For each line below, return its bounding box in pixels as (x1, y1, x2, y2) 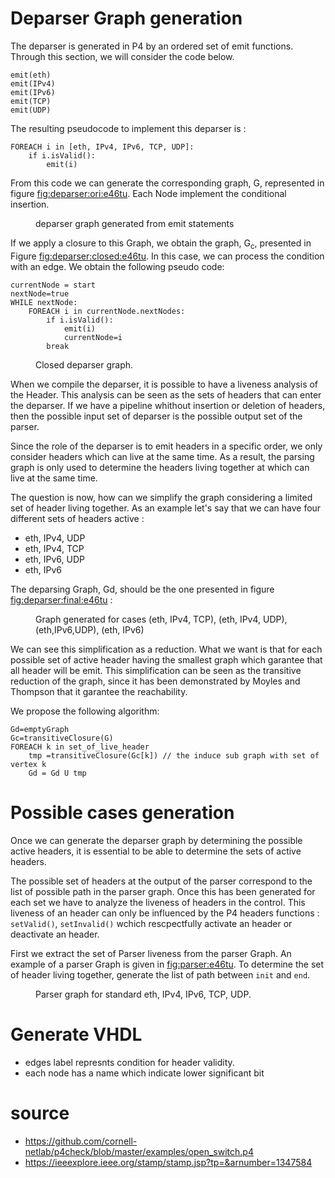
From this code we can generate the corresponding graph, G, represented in (10, 177, 325, 189)
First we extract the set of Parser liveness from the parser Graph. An (10, 947, 292, 959)
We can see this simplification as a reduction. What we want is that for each (10, 643, 323, 655)
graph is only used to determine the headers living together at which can (10, 461, 310, 473)
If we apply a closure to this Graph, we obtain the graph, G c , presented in (10, 237, 312, 251)
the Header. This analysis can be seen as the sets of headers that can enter (10, 388, 322, 401)
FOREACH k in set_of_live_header (10, 742, 150, 752)
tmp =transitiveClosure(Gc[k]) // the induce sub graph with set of (28, 750, 320, 761)
